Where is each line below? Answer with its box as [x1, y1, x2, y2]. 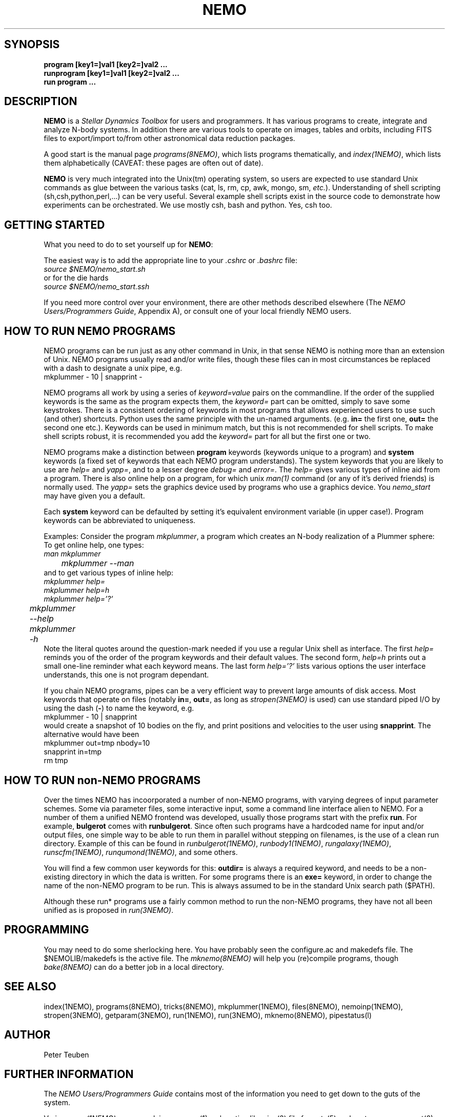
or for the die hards [44, 273, 109, 283]
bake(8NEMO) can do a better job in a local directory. [44, 962, 224, 971]
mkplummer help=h [44, 586, 110, 595]
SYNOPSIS [4, 38, 60, 51]
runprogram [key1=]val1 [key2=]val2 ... [44, 68, 179, 77]
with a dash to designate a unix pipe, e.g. [44, 364, 182, 373]
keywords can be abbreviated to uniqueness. [44, 516, 196, 525]
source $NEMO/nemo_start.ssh [44, 282, 150, 291]
